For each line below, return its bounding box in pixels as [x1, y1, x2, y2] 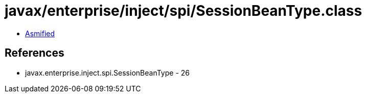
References [5, 46, 64, 60]
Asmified [25, 29, 55, 38]
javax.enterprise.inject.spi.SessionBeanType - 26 [25, 68, 190, 77]
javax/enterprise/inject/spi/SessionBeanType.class [5, 2, 362, 19]
